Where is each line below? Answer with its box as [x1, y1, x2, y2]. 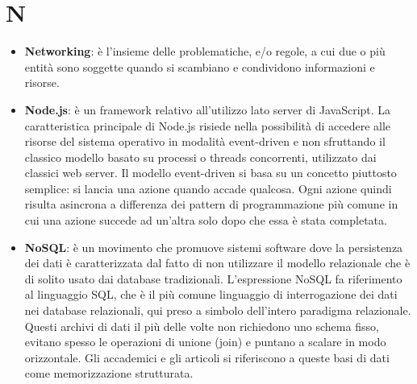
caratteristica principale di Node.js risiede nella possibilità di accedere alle [24, 117, 391, 134]
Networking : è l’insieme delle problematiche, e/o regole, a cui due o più [24, 43, 386, 60]
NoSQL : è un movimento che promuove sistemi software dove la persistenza [24, 238, 403, 255]
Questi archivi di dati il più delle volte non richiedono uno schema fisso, [24, 317, 379, 334]
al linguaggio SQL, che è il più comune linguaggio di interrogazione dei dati [24, 286, 398, 303]
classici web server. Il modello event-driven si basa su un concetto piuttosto [24, 164, 397, 181]
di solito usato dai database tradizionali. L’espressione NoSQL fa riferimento [24, 270, 402, 287]
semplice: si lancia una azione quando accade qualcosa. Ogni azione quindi [24, 180, 392, 196]
